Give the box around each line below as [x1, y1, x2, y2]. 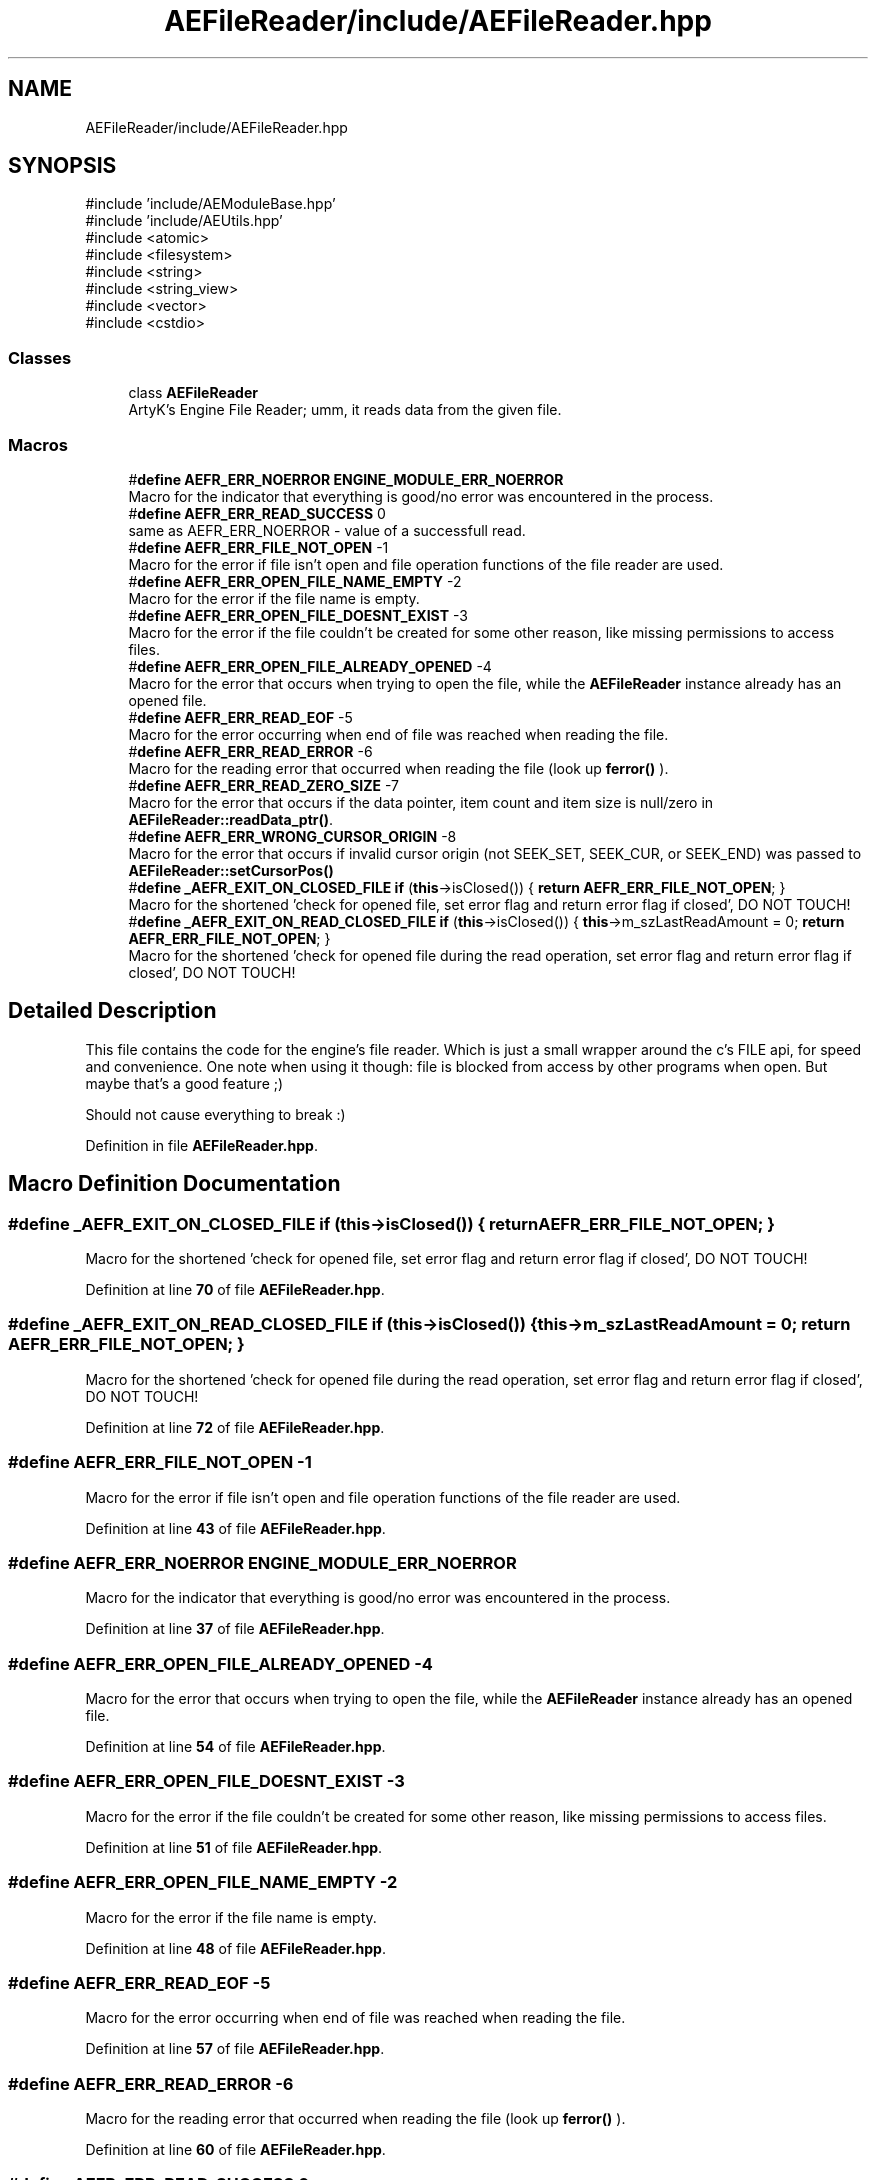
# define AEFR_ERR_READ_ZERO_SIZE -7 [128, 776, 399, 794]
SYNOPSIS [8, 153, 117, 179]
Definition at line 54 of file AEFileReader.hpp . [85, 1738, 386, 1755]
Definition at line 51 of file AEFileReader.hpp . [85, 1838, 383, 1856]
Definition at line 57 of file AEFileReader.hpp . [85, 2040, 385, 2058]
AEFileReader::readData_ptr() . [128, 810, 334, 828]
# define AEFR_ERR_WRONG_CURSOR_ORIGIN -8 [128, 827, 457, 845]
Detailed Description [8, 998, 217, 1024]
